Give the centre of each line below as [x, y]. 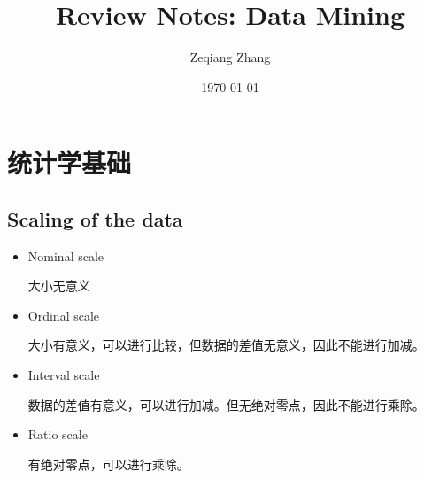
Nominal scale [66, 255]
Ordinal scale [64, 315]
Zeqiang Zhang [230, 57]
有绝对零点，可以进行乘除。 [108, 464]
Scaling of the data [95, 218]
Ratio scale [58, 434]
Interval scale [64, 375]
